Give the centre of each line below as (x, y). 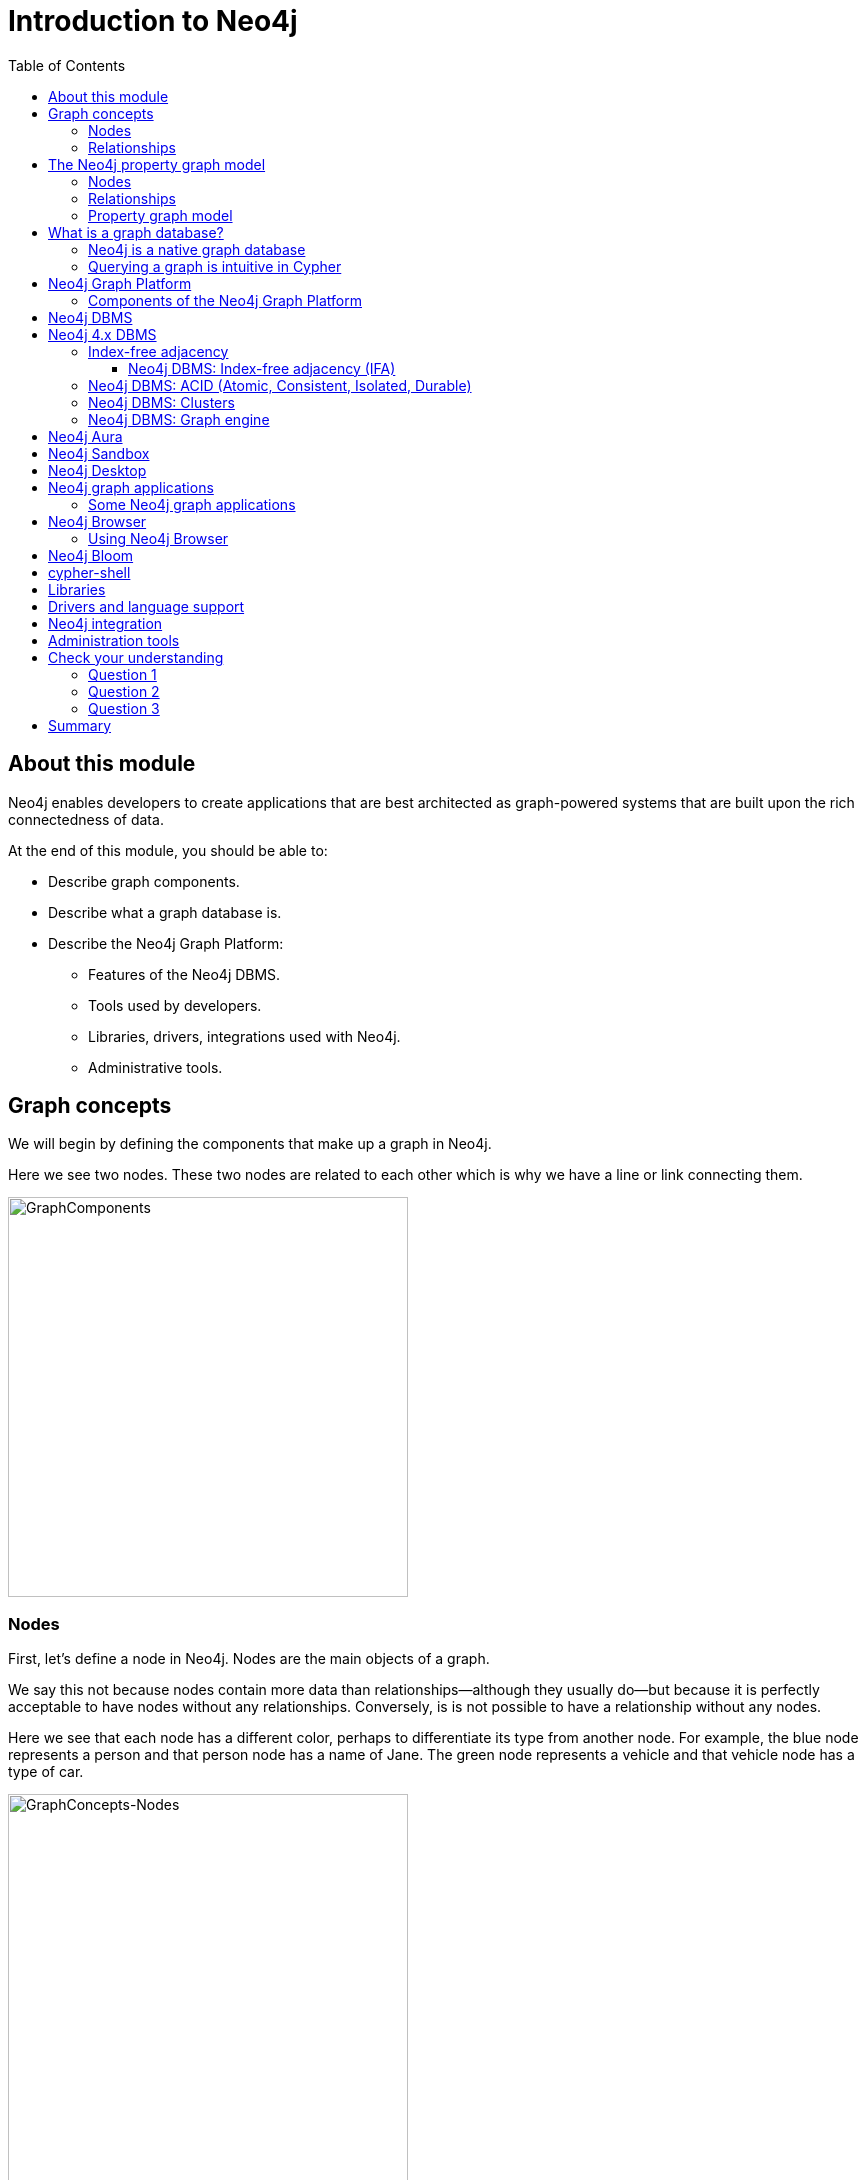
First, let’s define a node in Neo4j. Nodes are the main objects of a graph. (249, 1659)
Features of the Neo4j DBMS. (184, 974)
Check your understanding (136, 657)
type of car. (46, 1772)
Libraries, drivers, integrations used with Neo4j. (244, 1036)
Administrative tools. (155, 1067)
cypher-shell (89, 572)
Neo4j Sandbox (99, 453)
